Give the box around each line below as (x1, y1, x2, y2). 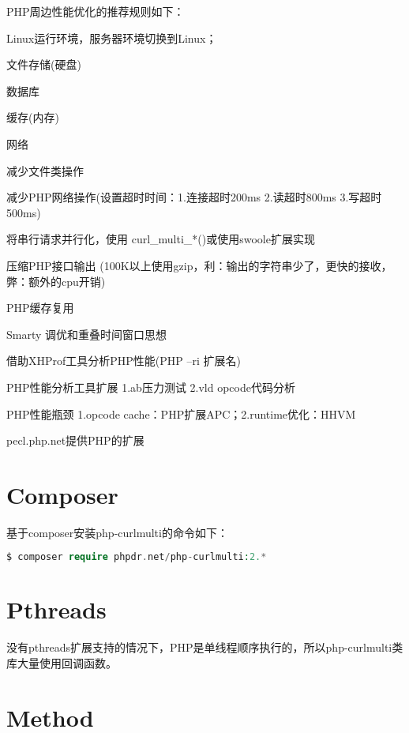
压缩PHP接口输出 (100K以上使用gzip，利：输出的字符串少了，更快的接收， (6, 257, 392, 273)
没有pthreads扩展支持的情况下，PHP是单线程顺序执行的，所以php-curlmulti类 (6, 639, 403, 656)
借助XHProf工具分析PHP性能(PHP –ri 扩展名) (6, 352, 242, 369)
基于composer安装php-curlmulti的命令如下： (6, 524, 228, 540)
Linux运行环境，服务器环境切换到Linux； (6, 29, 217, 46)
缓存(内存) (6, 109, 59, 126)
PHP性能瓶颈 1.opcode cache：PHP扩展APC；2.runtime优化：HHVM (6, 405, 356, 422)
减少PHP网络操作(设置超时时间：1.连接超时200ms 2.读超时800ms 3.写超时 (6, 189, 382, 205)
